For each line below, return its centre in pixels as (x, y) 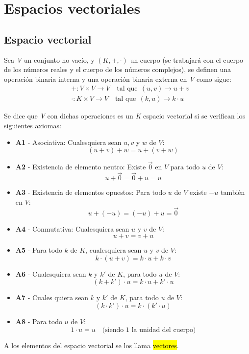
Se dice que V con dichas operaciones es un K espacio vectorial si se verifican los (124, 116)
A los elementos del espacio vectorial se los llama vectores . (91, 345)
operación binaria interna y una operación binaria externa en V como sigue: (118, 79)
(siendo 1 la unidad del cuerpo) (149, 330)
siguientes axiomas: (33, 126)
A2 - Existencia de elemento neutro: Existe (81, 167)
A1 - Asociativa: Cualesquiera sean (68, 142)
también (233, 192)
